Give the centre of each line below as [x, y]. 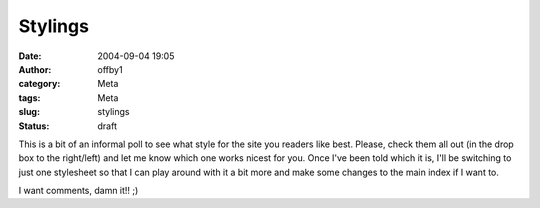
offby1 [110, 69]
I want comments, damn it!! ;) [78, 191]
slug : [29, 112]
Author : [35, 69]
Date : [30, 56]
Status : [34, 126]
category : [39, 84]
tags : [29, 97]
